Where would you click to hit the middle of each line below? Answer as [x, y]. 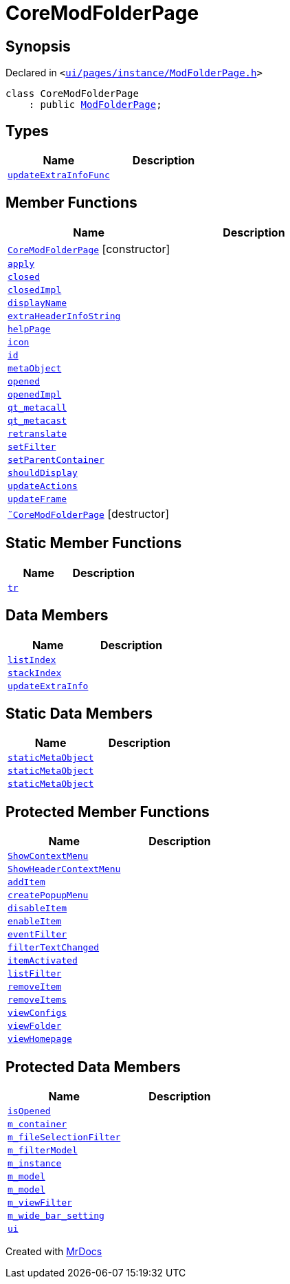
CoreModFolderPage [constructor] [89, 249]
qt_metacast [37, 420]
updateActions [43, 486]
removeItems [37, 1000]
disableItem [37, 908]
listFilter [35, 974]
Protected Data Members [93, 1067]
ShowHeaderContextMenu [64, 869]
